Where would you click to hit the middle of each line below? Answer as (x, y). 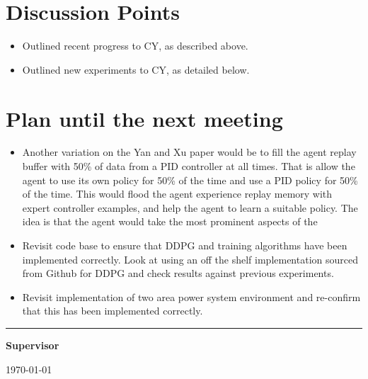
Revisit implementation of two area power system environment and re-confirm (191, 296)
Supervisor (33, 345)
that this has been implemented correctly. (113, 311)
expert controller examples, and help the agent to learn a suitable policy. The (190, 207)
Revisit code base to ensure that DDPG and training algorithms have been (185, 245)
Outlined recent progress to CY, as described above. (135, 46)
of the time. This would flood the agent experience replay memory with (177, 194)
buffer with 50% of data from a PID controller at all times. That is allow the (189, 166)
